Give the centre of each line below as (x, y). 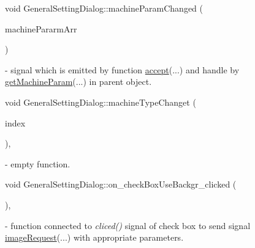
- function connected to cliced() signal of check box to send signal (128, 225)
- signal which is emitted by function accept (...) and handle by (122, 69)
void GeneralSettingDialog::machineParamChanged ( (104, 8)
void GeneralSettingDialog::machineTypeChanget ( (101, 102)
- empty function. (38, 163)
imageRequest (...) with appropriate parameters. (94, 237)
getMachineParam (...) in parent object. (78, 82)
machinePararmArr (41, 28)
